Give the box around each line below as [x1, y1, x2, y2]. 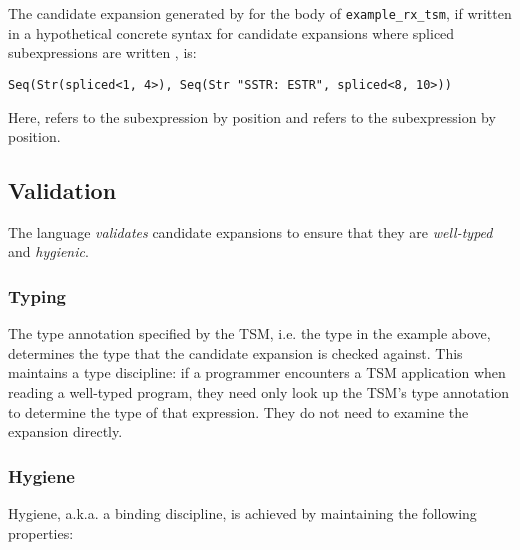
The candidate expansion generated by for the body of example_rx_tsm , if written [8, 3, 512, 23]
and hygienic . [8, 241, 89, 262]
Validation [8, 175, 117, 206]
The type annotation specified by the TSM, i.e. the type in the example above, [8, 323, 491, 344]
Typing [8, 284, 67, 308]
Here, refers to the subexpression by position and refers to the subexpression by [8, 106, 496, 127]
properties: [8, 522, 74, 543]
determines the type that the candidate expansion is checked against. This [8, 342, 463, 363]
